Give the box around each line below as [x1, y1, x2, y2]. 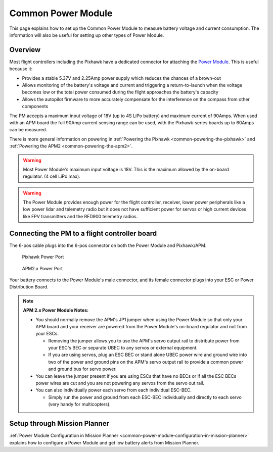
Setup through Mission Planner [9, 419, 110, 428]
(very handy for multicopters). [48, 401, 111, 408]
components [22, 104, 49, 110]
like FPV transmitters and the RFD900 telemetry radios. [23, 213, 138, 219]
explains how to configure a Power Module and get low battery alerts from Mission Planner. [9, 439, 200, 445]
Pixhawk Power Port [22, 254, 64, 260]
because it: [9, 66, 33, 72]
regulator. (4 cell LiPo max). [23, 173, 80, 179]
